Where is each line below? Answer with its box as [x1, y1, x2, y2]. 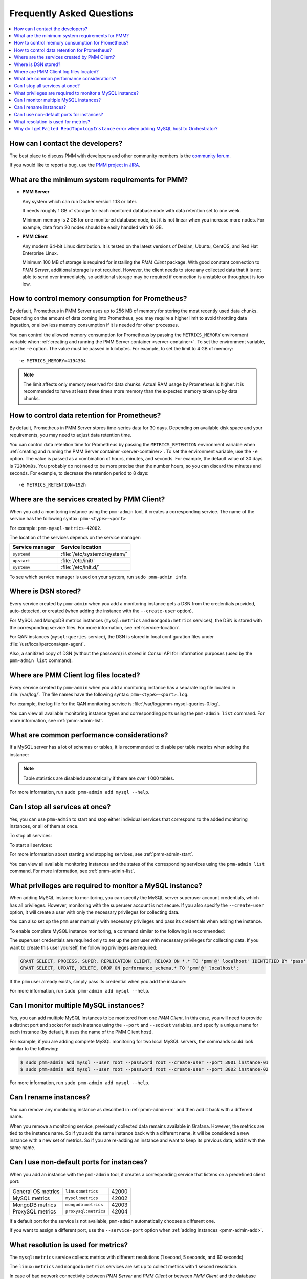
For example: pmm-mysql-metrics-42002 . [9, 525, 102, 531]
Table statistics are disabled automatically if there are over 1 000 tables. [23, 775, 174, 781]
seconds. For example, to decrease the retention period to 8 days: [9, 470, 149, 476]
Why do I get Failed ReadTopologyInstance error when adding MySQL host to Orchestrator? [14, 126, 218, 132]
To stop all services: [9, 832, 52, 839]
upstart [12, 558, 31, 563]
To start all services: [9, 842, 52, 848]
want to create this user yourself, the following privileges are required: [9, 944, 158, 951]
